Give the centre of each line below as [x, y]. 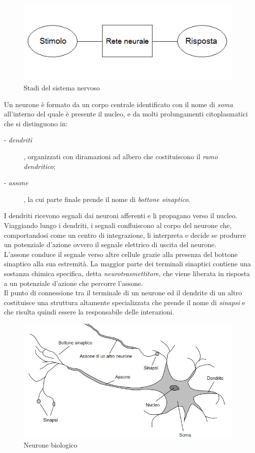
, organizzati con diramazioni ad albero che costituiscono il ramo [121, 156]
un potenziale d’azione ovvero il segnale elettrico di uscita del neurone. [110, 244]
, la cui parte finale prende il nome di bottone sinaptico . [107, 199]
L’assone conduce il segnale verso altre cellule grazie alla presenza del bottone [121, 254]
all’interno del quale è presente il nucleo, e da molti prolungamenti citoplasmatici [126, 114]
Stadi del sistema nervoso [62, 88]
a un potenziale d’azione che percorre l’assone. [73, 283]
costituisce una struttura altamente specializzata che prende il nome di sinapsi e [125, 302]
